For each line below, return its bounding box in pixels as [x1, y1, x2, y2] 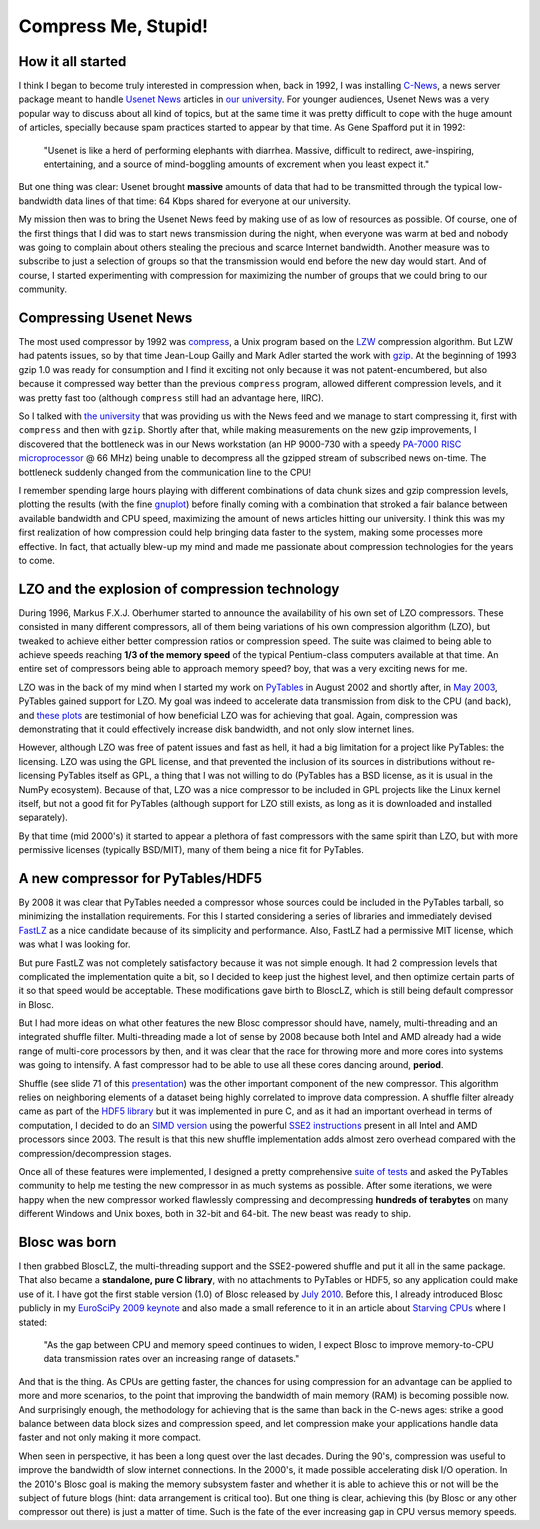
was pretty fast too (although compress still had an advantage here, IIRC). [18, 391, 324, 404]
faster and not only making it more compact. [18, 1431, 202, 1444]
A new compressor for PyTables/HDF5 [18, 870, 263, 887]
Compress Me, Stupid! [18, 15, 209, 37]
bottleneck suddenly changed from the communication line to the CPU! [18, 466, 312, 478]
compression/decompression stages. [18, 1147, 172, 1159]
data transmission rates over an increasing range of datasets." [43, 1353, 300, 1365]
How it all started [18, 53, 127, 70]
